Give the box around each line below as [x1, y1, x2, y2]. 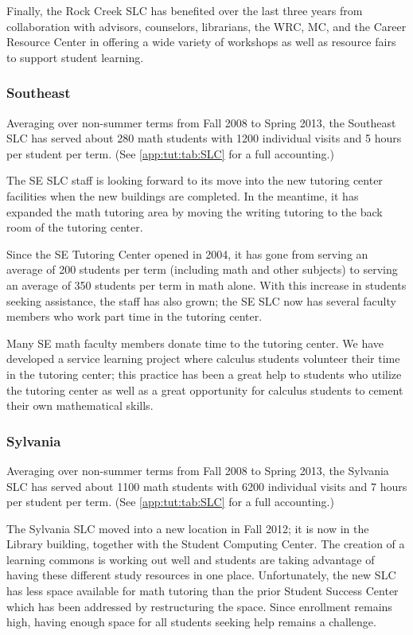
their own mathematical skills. [6, 397, 154, 414]
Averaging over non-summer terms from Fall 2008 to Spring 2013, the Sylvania [6, 462, 389, 478]
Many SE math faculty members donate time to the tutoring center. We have [6, 334, 384, 351]
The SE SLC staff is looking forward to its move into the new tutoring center [6, 172, 383, 189]
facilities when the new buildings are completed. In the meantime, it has [6, 187, 359, 204]
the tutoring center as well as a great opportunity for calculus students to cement [6, 381, 403, 398]
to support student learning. [6, 49, 144, 65]
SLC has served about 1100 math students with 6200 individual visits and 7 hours [6, 477, 407, 494]
